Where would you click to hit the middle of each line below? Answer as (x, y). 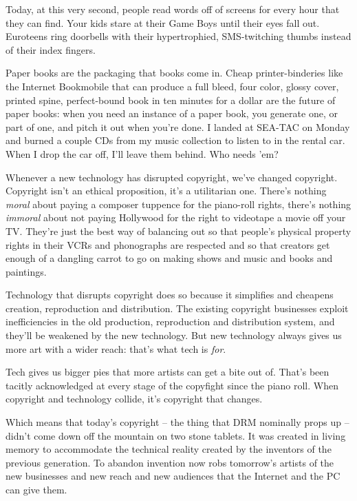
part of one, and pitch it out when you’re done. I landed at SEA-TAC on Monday (178, 126)
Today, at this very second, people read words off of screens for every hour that (173, 9)
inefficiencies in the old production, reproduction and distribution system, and (170, 321)
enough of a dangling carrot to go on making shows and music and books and (169, 258)
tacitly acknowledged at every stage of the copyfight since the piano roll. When (172, 385)
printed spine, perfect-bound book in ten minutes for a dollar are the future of (171, 100)
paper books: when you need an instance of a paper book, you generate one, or (172, 113)
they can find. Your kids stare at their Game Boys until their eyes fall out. (163, 22)
